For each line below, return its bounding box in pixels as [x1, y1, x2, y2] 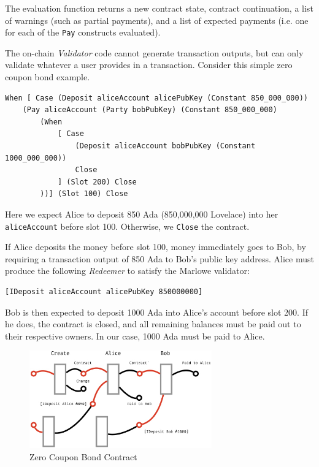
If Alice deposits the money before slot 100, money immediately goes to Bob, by [5, 240, 306, 253]
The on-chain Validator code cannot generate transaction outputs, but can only [5, 46, 304, 59]
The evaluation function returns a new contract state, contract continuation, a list [5, 2, 313, 14]
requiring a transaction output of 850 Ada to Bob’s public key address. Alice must [5, 252, 314, 265]
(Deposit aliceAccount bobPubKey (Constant [75, 142, 256, 150]
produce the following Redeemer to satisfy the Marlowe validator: [5, 264, 250, 277]
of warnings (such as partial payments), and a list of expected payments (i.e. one [5, 13, 309, 26]
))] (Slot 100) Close [40, 189, 128, 199]
